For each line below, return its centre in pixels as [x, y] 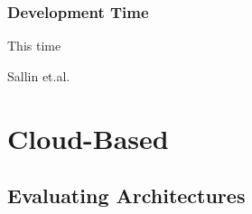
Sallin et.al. [39, 75]
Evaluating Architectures [126, 195]
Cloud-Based [88, 138]
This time [34, 46]
